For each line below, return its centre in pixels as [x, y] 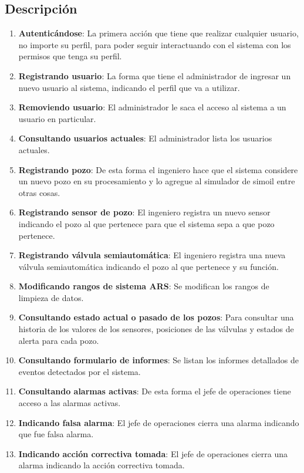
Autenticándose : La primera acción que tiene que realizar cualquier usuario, [158, 33]
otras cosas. [39, 192]
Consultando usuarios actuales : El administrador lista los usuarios [145, 138]
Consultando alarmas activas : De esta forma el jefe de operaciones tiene [155, 391]
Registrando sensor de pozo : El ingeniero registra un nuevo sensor [144, 212]
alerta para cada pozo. [59, 340]
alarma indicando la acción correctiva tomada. [102, 465]
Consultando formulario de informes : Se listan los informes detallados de [158, 360]
